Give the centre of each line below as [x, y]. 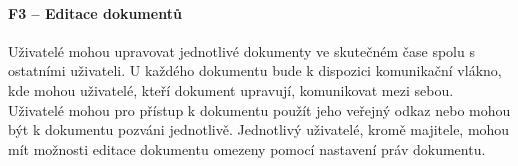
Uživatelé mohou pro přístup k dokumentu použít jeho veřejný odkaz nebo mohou [259, 109]
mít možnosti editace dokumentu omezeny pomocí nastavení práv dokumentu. [247, 148]
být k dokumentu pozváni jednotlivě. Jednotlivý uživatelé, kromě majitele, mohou [259, 129]
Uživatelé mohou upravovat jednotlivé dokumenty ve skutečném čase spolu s [241, 50]
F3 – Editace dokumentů [95, 12]
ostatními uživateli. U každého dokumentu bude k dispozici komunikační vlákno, [255, 70]
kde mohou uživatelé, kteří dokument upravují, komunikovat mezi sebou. [231, 89]
